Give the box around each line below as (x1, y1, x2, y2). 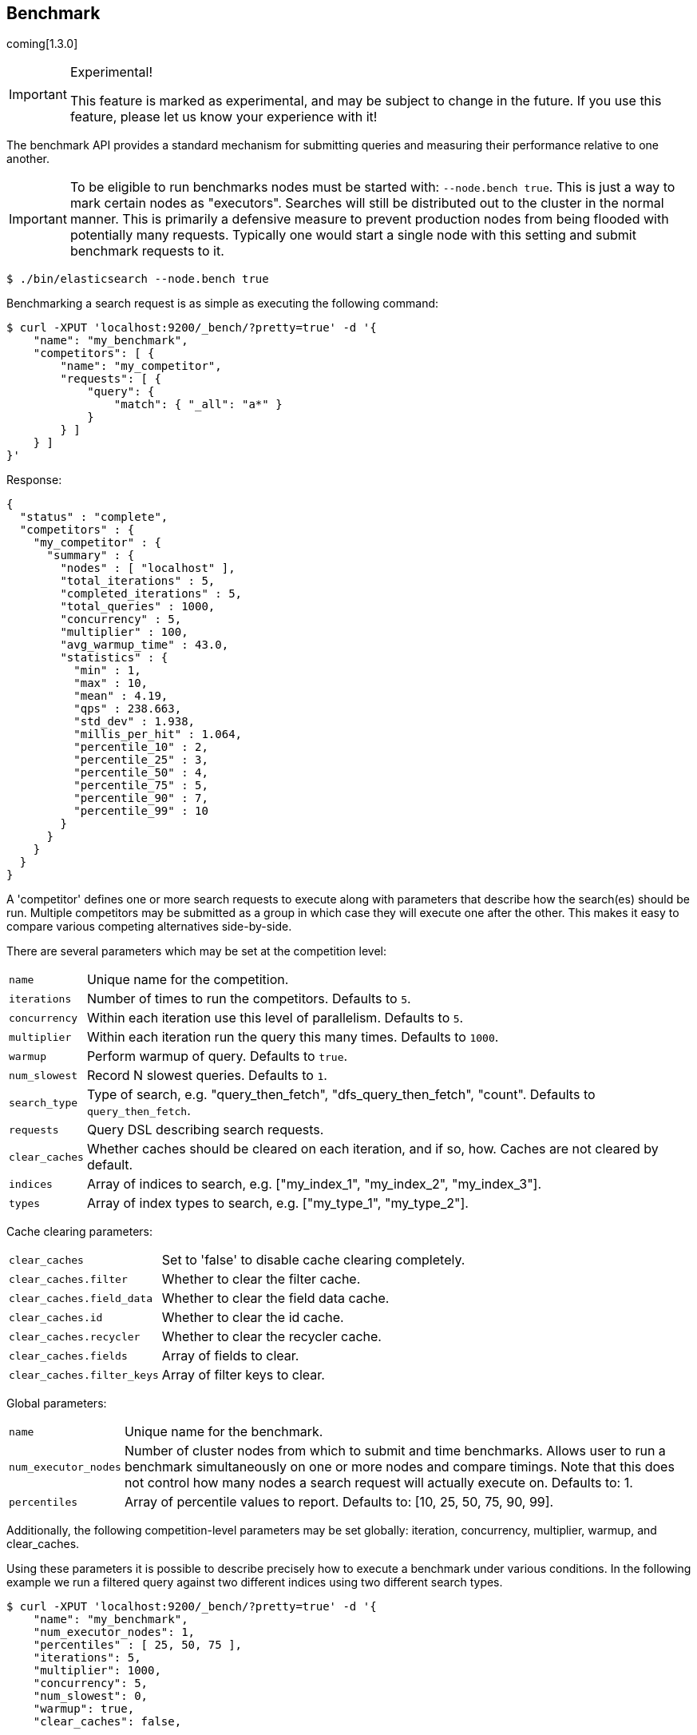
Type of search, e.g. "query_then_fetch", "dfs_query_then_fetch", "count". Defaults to (86, 1086, 596, 1103)
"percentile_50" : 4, (73, 766, 208, 780)
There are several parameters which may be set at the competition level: (6, 944, 386, 959)
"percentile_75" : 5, (73, 779, 208, 792)
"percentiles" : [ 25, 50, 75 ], (33, 1638, 243, 1652)
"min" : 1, (73, 664, 141, 677)
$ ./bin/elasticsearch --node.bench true (6, 272, 269, 286)
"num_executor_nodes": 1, (33, 1626, 196, 1639)
